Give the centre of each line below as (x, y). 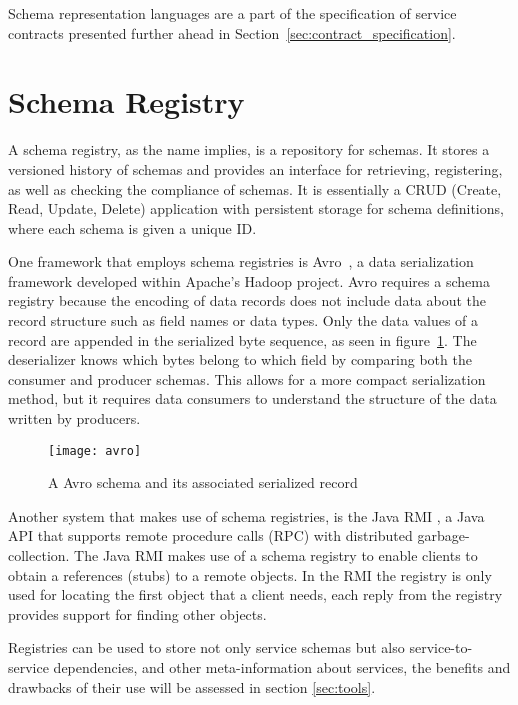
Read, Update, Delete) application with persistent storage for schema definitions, (256, 208)
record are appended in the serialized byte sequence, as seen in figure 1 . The (242, 339)
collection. (39, 555)
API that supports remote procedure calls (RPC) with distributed (210, 535)
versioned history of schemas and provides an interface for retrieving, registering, (255, 168)
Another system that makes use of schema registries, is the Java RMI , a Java (246, 515)
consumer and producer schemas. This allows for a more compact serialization (247, 378)
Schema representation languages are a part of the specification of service (232, 13)
